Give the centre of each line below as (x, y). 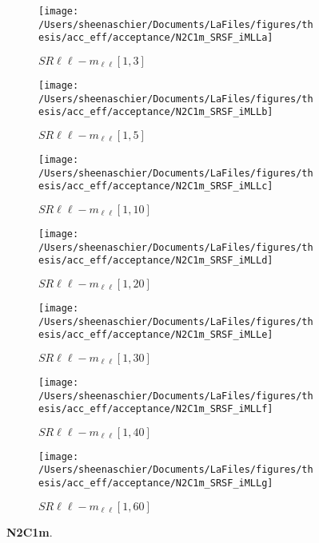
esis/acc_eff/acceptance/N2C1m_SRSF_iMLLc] (156, 186)
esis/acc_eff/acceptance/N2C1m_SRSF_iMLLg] (156, 484)
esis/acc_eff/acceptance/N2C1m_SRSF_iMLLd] (156, 261)
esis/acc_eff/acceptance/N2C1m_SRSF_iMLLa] (156, 38)
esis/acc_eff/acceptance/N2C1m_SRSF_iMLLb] (156, 112)
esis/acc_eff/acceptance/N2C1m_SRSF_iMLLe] (156, 335)
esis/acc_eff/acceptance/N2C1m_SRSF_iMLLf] (156, 409)
